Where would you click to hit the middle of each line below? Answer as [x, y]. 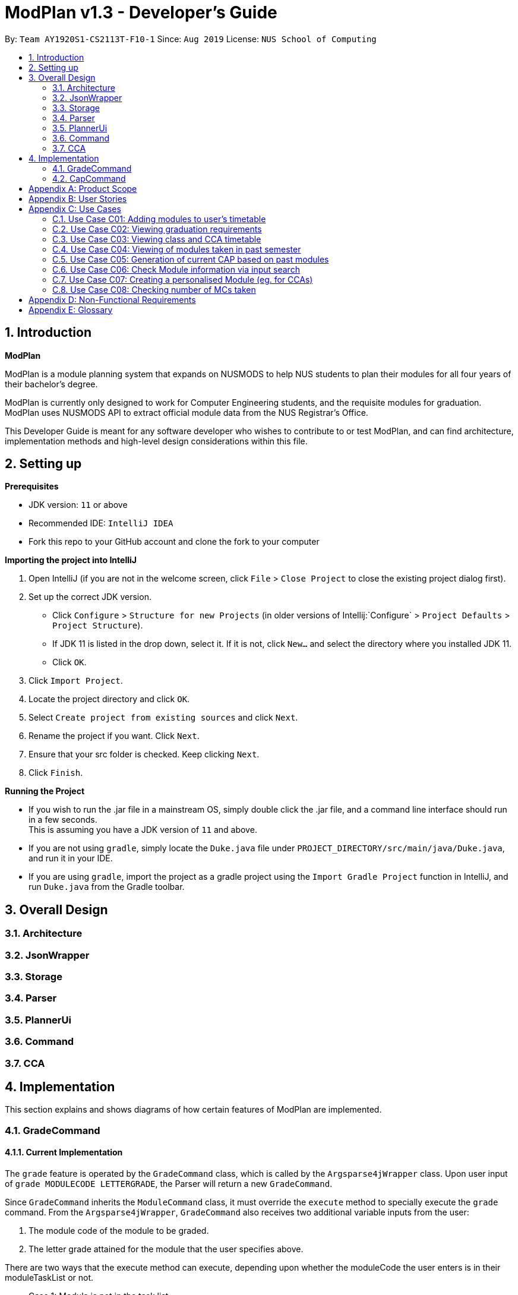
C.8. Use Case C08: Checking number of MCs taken [154, 289]
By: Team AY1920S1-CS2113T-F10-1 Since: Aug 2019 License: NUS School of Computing [191, 39]
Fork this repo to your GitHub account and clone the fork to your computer [174, 542]
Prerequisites [32, 487]
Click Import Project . [76, 681]
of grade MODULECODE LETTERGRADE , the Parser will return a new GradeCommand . [169, 1183]
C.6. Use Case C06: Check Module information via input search [176, 269]
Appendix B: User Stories [78, 198]
